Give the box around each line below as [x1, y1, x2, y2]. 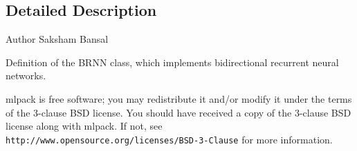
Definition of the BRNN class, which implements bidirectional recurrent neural [6, 54, 339, 69]
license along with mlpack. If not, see [6, 119, 163, 133]
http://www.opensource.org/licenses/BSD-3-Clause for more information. [6, 132, 333, 146]
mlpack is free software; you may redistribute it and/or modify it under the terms [6, 91, 352, 105]
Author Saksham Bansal [6, 32, 109, 46]
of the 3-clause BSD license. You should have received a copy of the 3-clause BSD [6, 105, 351, 119]
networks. [6, 68, 46, 83]
